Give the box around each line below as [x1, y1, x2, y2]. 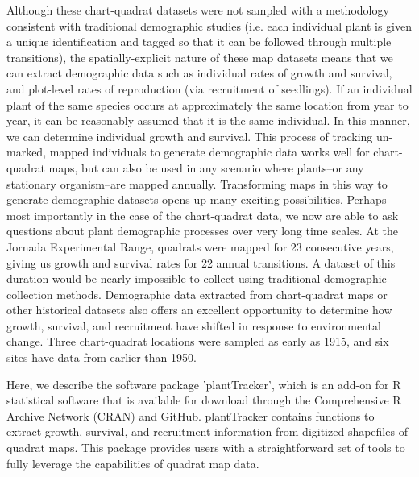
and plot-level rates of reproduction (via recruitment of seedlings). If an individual [6, 80, 413, 97]
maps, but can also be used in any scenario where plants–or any [48, 159, 364, 176]
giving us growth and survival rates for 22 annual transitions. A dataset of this [6, 254, 396, 271]
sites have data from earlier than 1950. [6, 349, 197, 366]
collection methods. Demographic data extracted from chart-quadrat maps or [6, 285, 388, 302]
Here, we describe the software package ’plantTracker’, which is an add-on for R [6, 375, 401, 392]
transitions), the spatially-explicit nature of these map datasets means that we [6, 48, 393, 65]
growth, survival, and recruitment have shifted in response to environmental [6, 317, 381, 334]
